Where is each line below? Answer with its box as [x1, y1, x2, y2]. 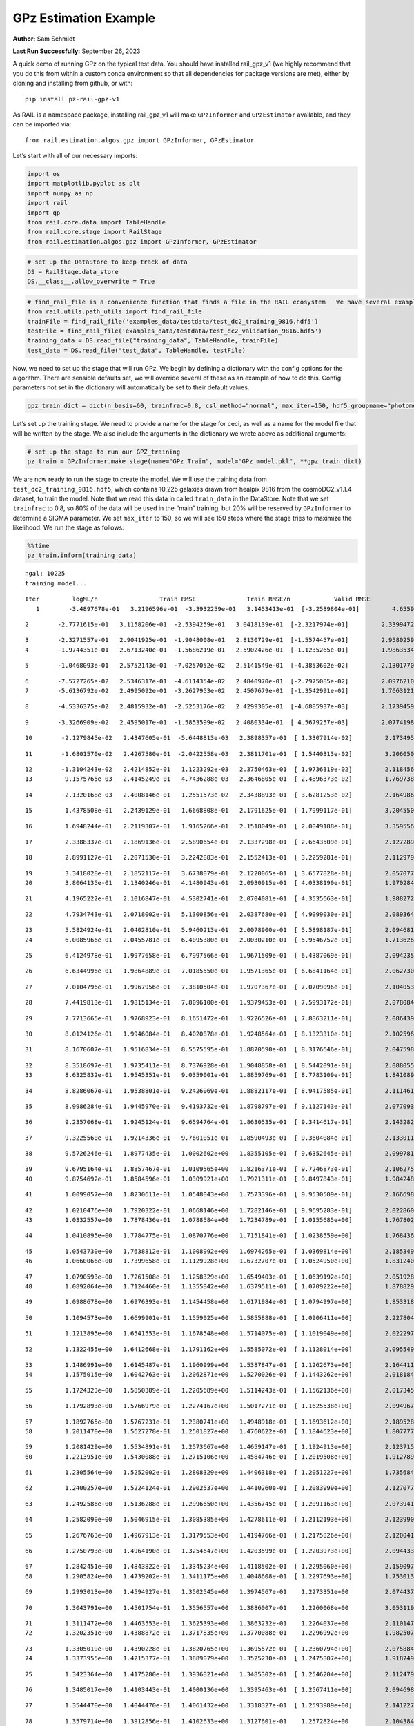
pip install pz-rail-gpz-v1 [25, 95, 120, 103]
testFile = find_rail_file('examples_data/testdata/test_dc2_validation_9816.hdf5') [27, 327, 322, 335]
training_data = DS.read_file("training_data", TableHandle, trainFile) [27, 337, 279, 345]
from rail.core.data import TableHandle [27, 218, 166, 226]
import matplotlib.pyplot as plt [27, 180, 141, 188]
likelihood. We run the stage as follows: [12, 523, 124, 532]
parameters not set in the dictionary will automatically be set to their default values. [12, 383, 250, 391]
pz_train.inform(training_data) [27, 552, 137, 559]
